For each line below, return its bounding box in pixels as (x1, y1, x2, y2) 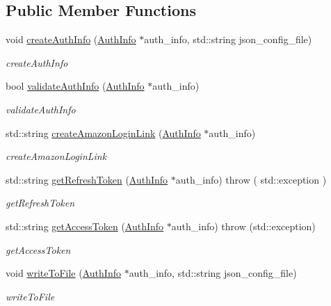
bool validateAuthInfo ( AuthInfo (6, 79, 145, 93)
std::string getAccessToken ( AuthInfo (6, 218, 164, 233)
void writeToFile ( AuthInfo (6, 266, 121, 280)
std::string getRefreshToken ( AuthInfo (6, 172, 168, 186)
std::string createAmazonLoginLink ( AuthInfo (6, 125, 201, 140)
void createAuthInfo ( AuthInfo (6, 32, 136, 47)
